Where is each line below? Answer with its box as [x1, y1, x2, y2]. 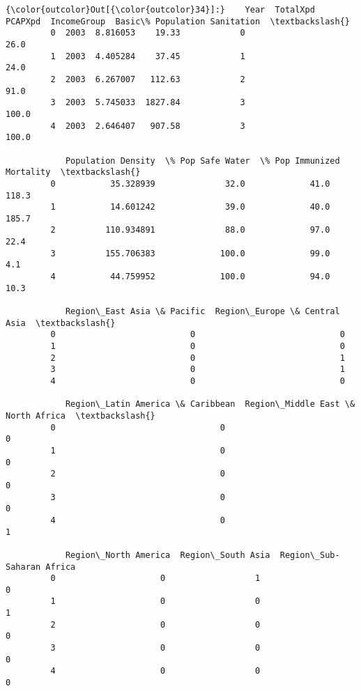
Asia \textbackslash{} [6, 318, 116, 328]
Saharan [6, 561, 41, 572]
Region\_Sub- [279, 550, 340, 560]
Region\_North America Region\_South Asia [65, 550, 270, 560]
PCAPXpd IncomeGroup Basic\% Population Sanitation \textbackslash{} [6, 16, 350, 26]
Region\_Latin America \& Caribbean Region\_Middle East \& [65, 399, 355, 410]
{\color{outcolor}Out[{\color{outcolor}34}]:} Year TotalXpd [6, 5, 315, 15]
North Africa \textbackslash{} [6, 410, 155, 421]
